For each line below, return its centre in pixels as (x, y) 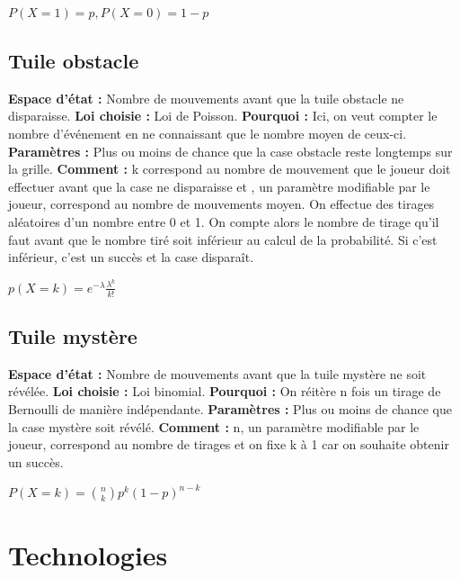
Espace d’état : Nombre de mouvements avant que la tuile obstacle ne (206, 98)
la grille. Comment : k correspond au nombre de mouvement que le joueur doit (230, 169)
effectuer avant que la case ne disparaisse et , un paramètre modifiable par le (219, 186)
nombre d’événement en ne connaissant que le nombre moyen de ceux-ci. (208, 133)
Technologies (88, 554)
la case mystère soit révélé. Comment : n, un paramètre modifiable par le (214, 426)
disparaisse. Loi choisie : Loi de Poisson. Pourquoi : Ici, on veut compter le (223, 116)
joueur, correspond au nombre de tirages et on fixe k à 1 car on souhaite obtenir (229, 444)
